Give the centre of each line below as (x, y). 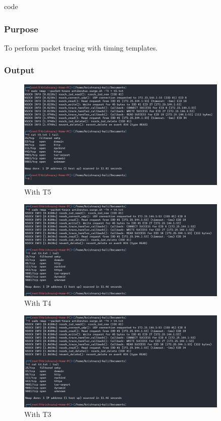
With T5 (38, 192)
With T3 (38, 414)
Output (19, 70)
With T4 (38, 303)
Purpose (21, 29)
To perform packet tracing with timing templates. (81, 47)
